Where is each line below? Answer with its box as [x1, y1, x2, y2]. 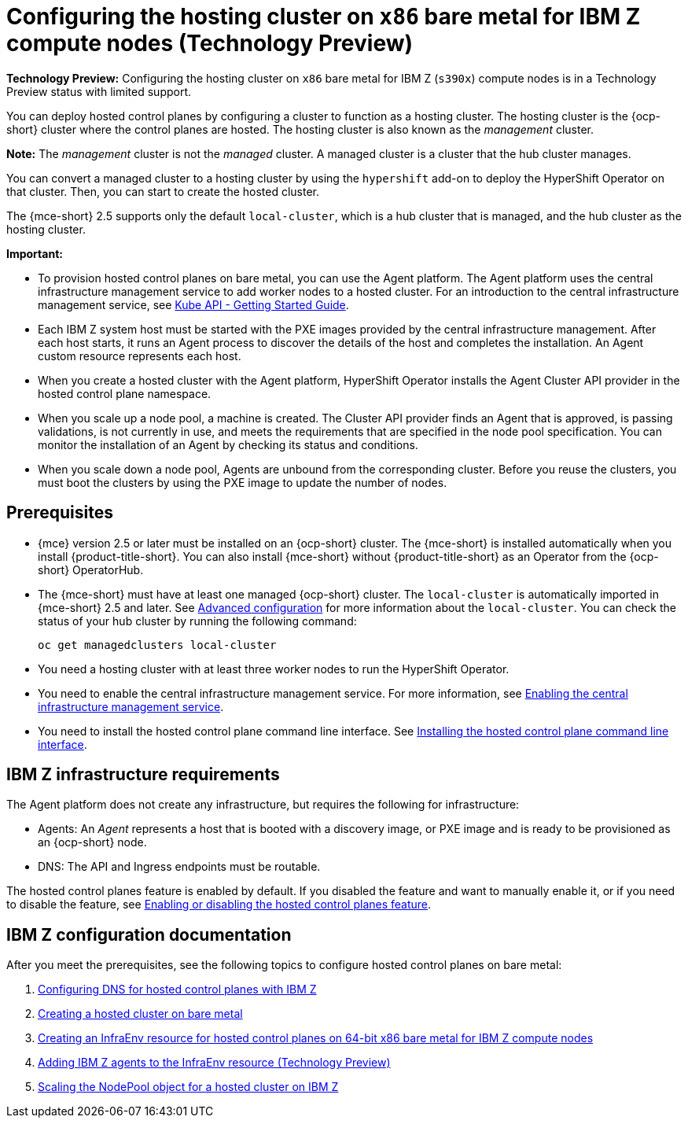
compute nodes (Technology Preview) [6, 30, 414, 57]
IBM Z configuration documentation [6, 924, 292, 945]
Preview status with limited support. [6, 84, 192, 98]
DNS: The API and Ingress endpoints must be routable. [38, 860, 321, 874]
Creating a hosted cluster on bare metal [38, 1007, 243, 1021]
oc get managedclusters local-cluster [38, 638, 277, 651]
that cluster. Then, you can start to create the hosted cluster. [6, 184, 320, 198]
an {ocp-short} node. [38, 835, 147, 849]
